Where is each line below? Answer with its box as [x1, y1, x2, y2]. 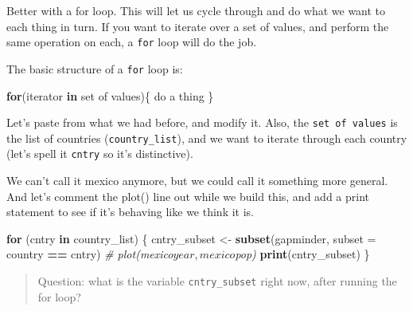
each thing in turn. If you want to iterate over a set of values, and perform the [6, 18, 389, 34]
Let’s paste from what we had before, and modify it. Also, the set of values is [6, 114, 398, 131]
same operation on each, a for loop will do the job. [6, 33, 257, 50]
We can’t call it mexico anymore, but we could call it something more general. [6, 172, 388, 189]
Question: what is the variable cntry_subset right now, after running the [37, 273, 397, 289]
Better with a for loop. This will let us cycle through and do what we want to [6, 2, 386, 18]
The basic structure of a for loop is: [6, 60, 183, 77]
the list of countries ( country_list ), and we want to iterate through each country [6, 129, 407, 146]
